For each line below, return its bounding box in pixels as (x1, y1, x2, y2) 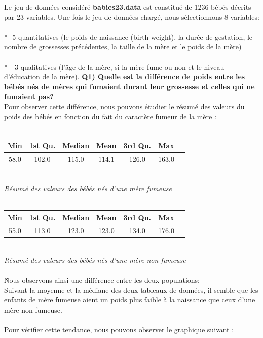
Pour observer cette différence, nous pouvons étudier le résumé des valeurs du (4, 101, 245, 111)
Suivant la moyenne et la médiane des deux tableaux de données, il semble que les (4, 284, 258, 295)
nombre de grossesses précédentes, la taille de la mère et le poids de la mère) (4, 41, 242, 52)
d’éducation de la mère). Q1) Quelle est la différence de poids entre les (4, 71, 245, 82)
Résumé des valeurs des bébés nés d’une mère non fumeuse (4, 254, 186, 265)
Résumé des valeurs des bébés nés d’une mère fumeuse (4, 182, 172, 193)
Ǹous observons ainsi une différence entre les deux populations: (4, 274, 200, 285)
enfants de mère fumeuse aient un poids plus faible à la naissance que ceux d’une (4, 294, 255, 305)
